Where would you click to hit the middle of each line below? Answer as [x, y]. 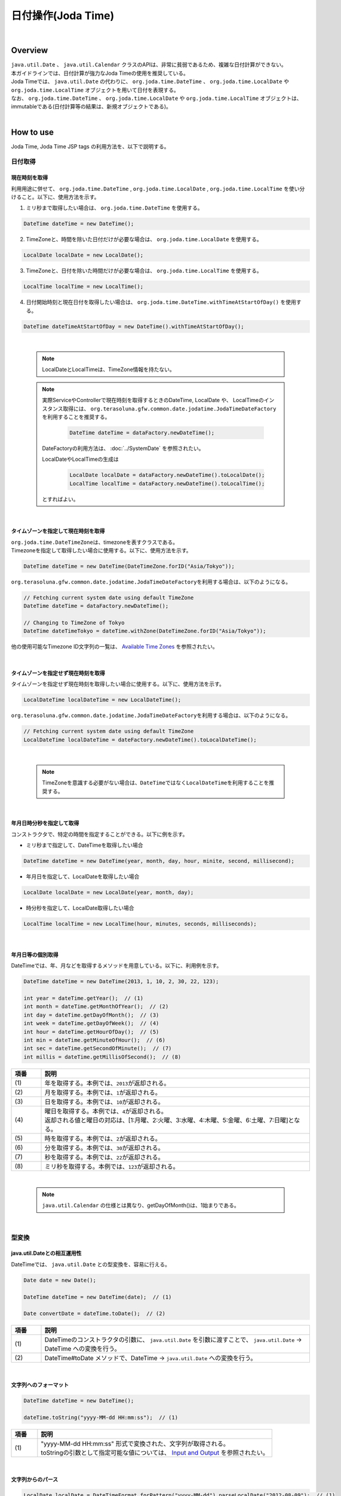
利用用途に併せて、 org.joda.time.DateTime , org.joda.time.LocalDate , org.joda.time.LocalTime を [150, 188]
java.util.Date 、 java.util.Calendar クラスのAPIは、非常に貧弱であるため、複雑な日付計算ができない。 [149, 65]
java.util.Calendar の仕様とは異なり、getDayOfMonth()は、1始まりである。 [141, 1205]
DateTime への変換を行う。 [82, 1349]
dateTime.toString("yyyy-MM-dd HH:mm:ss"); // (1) [101, 1418]
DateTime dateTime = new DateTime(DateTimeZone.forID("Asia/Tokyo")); [129, 566]
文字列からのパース [35, 1480]
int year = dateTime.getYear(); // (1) [83, 998]
